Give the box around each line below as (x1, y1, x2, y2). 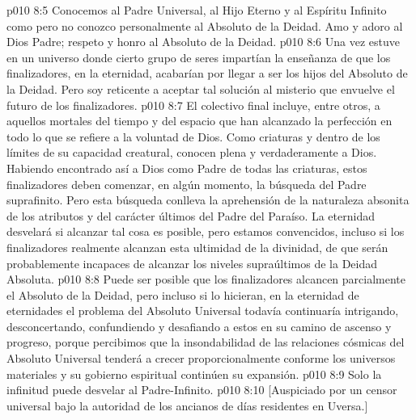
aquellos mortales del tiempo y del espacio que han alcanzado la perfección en (6, 112, 393, 129)
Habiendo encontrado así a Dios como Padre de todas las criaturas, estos (6, 159, 367, 176)
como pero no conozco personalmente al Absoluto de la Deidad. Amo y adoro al (6, 17, 403, 34)
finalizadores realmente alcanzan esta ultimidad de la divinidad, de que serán (6, 238, 388, 255)
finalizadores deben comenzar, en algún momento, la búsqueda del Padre (6, 175, 367, 192)
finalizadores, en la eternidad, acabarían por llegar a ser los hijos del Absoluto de (6, 65, 408, 82)
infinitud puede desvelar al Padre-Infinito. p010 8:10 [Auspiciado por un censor (6, 381, 397, 398)
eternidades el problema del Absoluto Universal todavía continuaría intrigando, (6, 302, 399, 319)
